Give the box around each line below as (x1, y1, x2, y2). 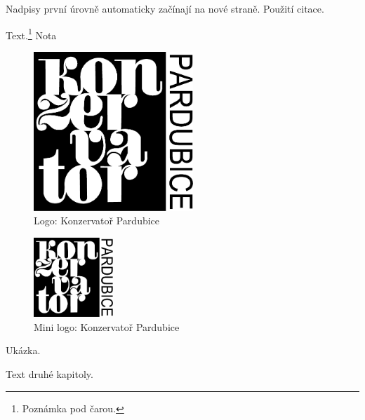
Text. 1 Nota (6, 25, 57, 42)
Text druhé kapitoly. (6, 366, 93, 381)
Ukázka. (6, 343, 41, 358)
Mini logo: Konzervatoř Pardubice (34, 319, 180, 334)
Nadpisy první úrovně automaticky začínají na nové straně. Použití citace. (6, 1, 324, 15)
